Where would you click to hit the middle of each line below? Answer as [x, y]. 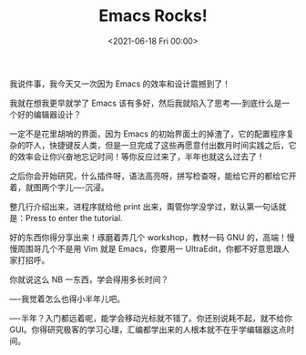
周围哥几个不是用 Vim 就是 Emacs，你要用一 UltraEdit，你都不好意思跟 [149, 248]
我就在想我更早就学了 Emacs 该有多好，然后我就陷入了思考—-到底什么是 [146, 103]
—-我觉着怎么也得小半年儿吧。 [67, 299]
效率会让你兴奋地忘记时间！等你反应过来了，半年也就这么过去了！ [141, 157]
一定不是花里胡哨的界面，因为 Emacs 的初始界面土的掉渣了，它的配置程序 [148, 134]
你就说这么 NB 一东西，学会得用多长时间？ [89, 279]
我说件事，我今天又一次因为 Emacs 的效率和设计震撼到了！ [120, 84]
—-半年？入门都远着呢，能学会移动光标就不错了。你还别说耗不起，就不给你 [151, 318]
